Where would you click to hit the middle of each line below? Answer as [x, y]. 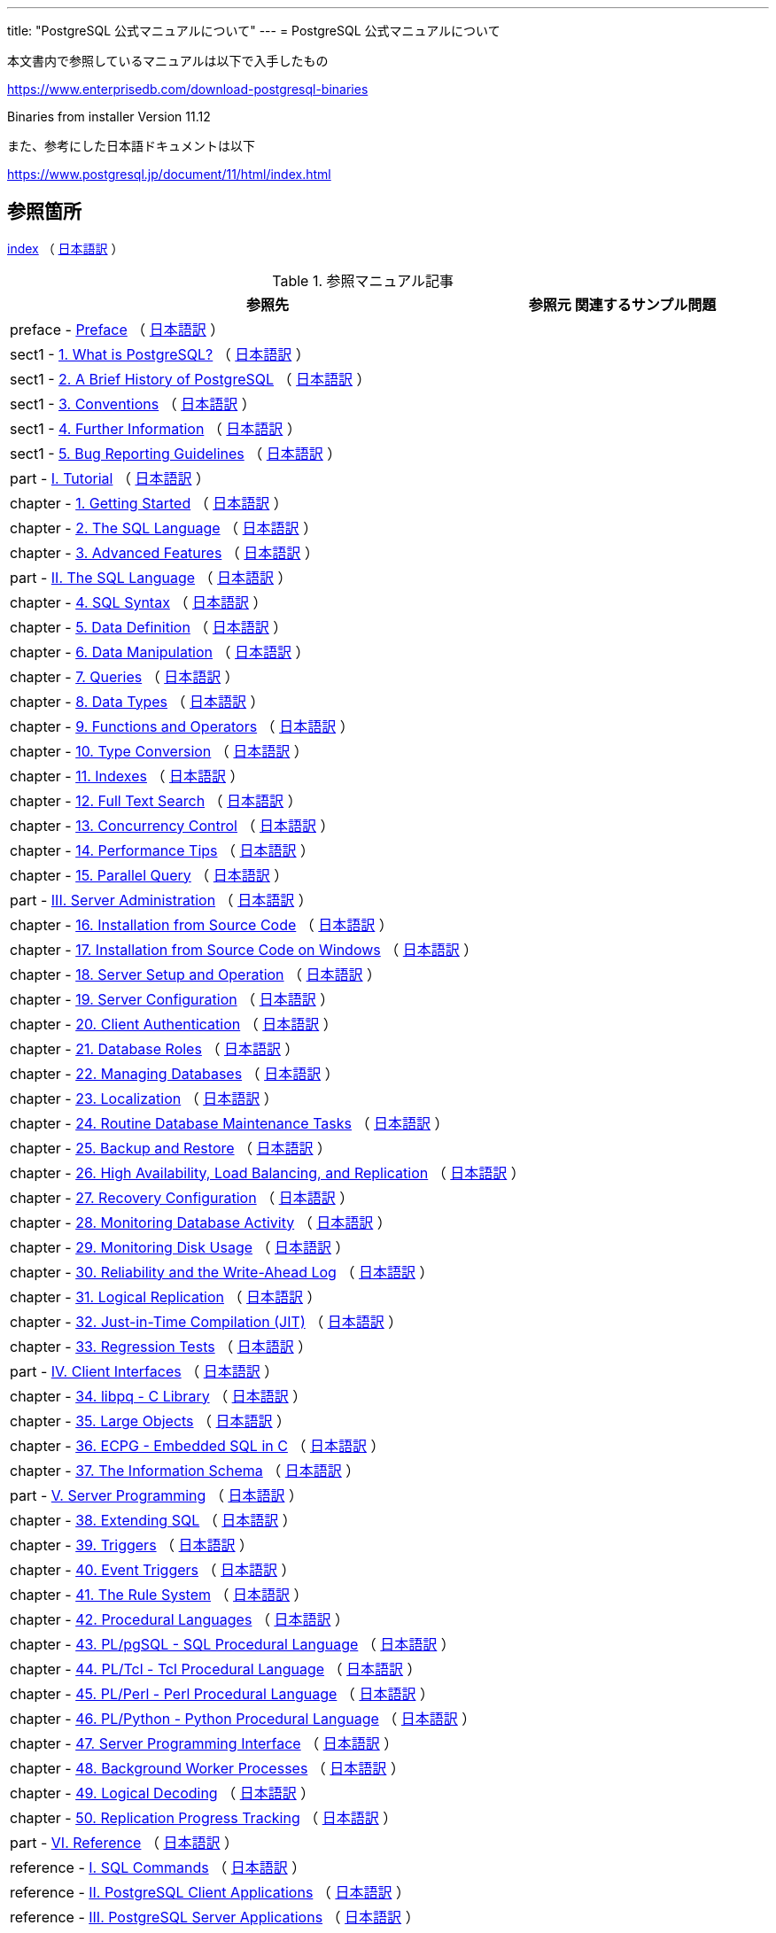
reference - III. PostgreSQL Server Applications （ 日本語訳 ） [215, 1917]
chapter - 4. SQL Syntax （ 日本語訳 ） [139, 602]
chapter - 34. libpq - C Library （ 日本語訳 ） [159, 1396]
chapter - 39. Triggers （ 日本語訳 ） [132, 1545]
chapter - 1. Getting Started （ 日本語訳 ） [149, 503]
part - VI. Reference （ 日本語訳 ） [124, 1842]
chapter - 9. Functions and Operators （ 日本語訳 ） [182, 726]
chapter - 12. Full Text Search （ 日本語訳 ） [156, 800]
